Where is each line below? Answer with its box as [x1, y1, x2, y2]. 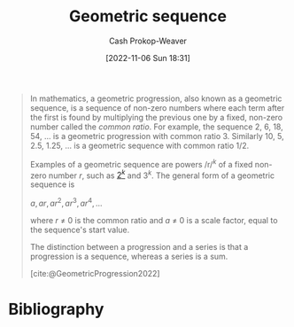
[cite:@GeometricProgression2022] [29, 268, 160, 278]
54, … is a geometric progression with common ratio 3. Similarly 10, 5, [29, 130, 284, 141]
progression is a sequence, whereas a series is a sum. [29, 251, 228, 261]
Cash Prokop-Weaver [108, 35, 188, 46]
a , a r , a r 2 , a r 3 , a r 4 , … [29, 197, 103, 208]
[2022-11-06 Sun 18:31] [104, 52, 191, 63]
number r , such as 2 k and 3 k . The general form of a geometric [48, 168, 275, 181]
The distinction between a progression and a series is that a [29, 241, 249, 252]
